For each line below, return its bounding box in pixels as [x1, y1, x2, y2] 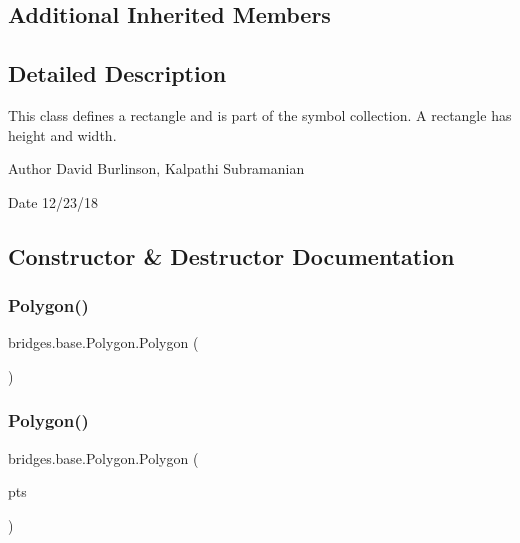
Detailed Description [8, 58, 227, 89]
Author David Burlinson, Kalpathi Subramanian [8, 158, 305, 179]
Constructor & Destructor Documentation [8, 240, 455, 271]
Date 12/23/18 [8, 191, 99, 212]
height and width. [8, 124, 117, 145]
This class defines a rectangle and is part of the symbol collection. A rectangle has [8, 104, 512, 125]
